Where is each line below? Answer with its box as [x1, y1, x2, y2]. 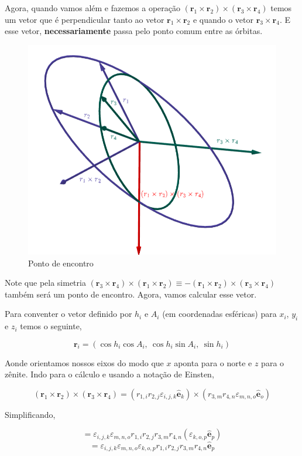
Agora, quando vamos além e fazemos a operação [5, 2, 181, 13]
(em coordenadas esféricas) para [162, 308, 277, 320]
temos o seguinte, [20, 320, 82, 332]
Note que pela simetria [5, 276, 86, 289]
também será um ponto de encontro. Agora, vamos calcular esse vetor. [5, 288, 257, 300]
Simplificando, [5, 408, 56, 420]
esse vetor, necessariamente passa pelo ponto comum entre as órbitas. [5, 25, 263, 37]
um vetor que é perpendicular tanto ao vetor [5, 13, 164, 25]
